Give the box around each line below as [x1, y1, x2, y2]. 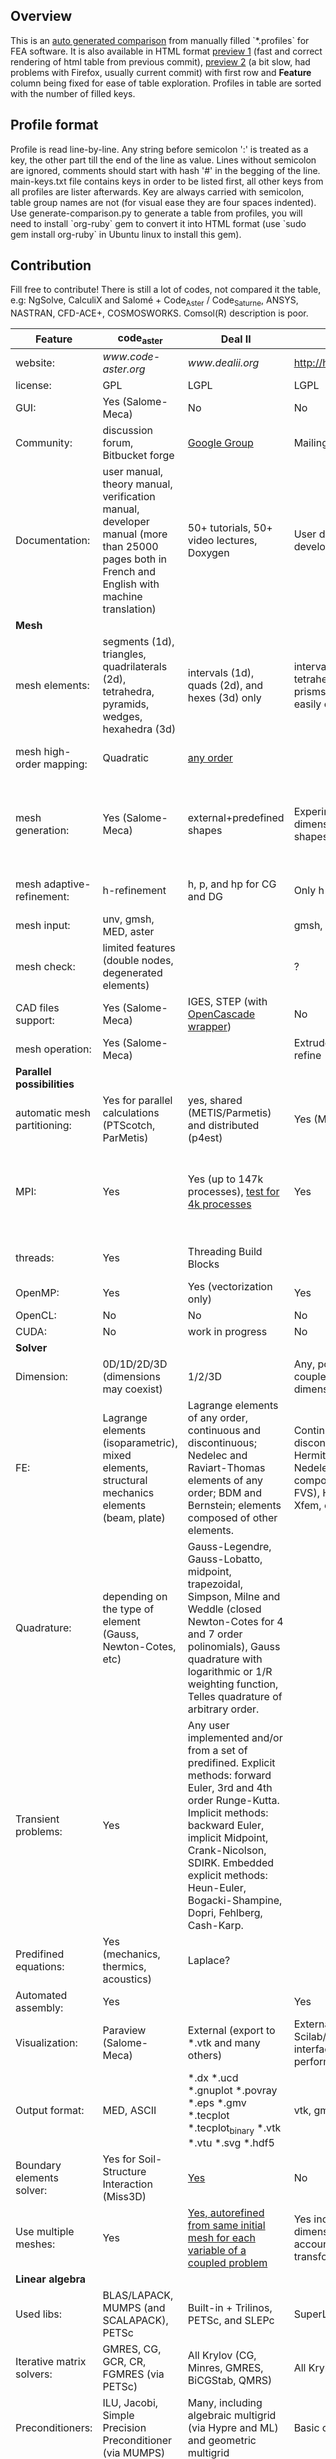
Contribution [10, 257, 92, 274]
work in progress [187, 1325, 268, 1339]
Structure [102, 2164, 147, 2178]
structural [102, 1474, 148, 1488]
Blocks [187, 1257, 220, 1271]
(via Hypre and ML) [187, 2420, 279, 2434]
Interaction [102, 2177, 153, 2191]
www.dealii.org [187, 356, 260, 370]
